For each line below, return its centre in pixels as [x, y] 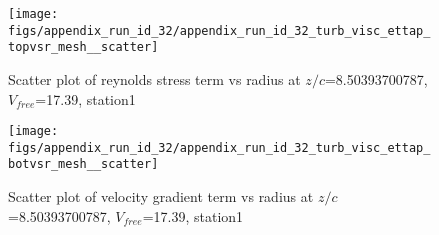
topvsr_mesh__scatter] [83, 47]
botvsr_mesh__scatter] [83, 164]
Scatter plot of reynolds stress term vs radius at [154, 78]
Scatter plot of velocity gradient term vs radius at [161, 196]
